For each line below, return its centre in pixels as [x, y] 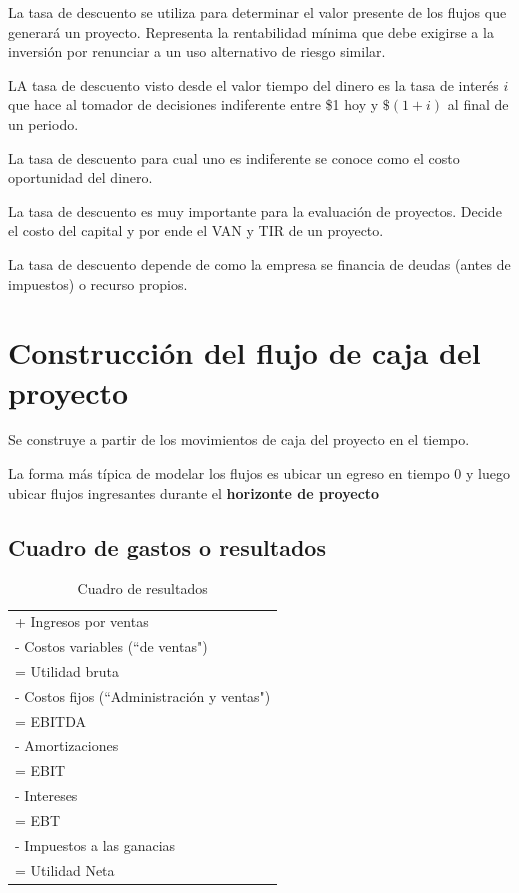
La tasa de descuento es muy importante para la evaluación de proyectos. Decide [255, 210]
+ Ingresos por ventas [82, 621]
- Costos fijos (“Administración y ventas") [143, 695]
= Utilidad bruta [67, 670]
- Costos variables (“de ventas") [111, 646]
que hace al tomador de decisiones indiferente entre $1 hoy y [193, 104]
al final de [478, 104]
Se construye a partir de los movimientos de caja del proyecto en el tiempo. [239, 439]
